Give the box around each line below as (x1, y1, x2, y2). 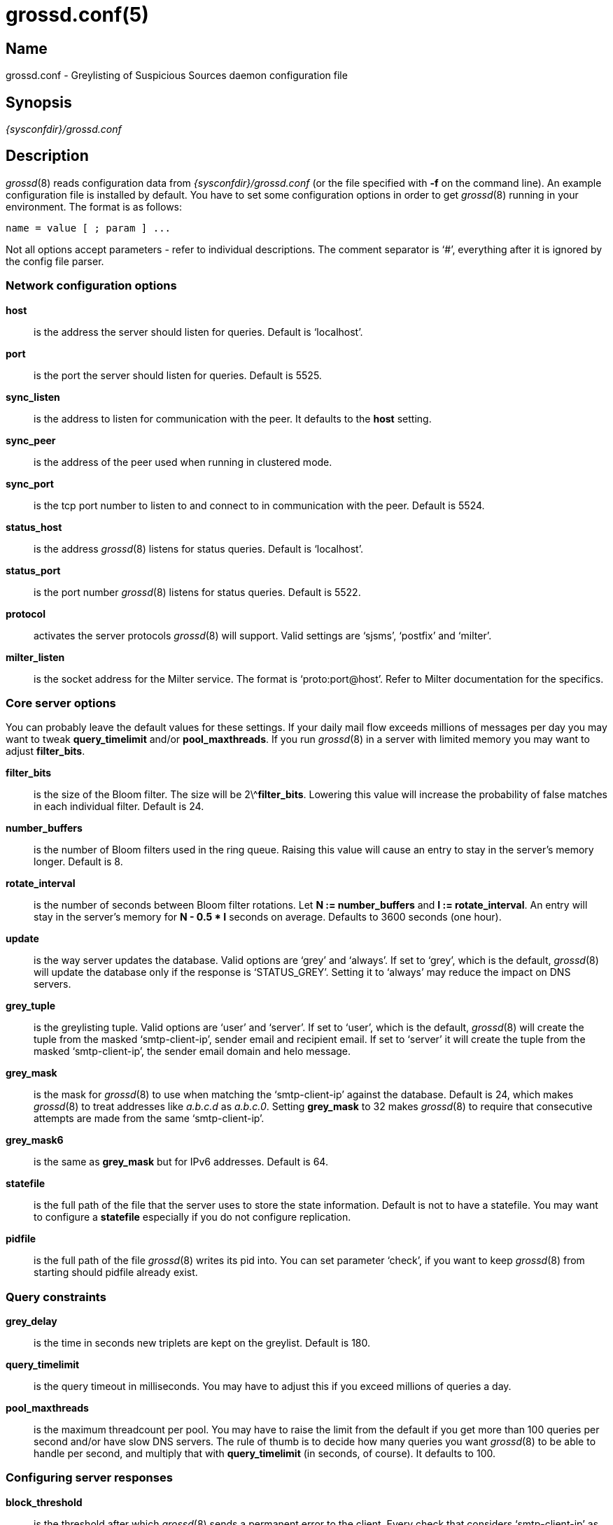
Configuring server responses (6, 1470, 173, 1485)
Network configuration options (6, 278, 177, 293)
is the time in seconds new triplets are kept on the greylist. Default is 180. (34, 1337, 370, 1349)
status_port (6, 564, 61, 576)
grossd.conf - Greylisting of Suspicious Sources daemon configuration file (6, 69, 348, 82)
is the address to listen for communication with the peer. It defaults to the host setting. (34, 412, 432, 425)
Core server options (6, 695, 116, 710)
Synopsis (6, 93, 72, 111)
